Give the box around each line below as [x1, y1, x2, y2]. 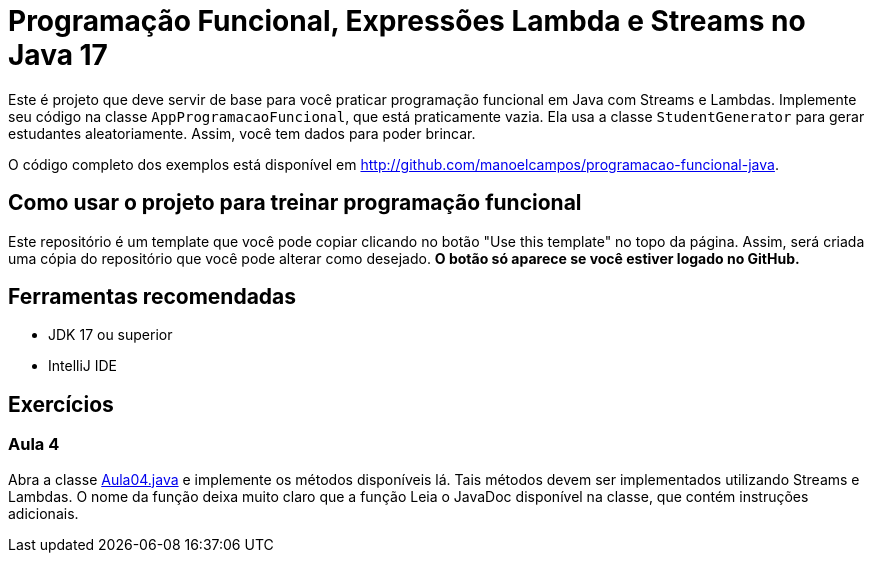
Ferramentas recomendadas [8, 284, 297, 310]
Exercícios [8, 391, 114, 417]
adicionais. [8, 504, 79, 522]
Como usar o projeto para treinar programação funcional [8, 190, 582, 216]
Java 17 [8, 38, 108, 72]
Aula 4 [8, 434, 60, 455]
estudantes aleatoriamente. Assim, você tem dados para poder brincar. [8, 124, 476, 142]
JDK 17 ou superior [48, 326, 173, 344]
